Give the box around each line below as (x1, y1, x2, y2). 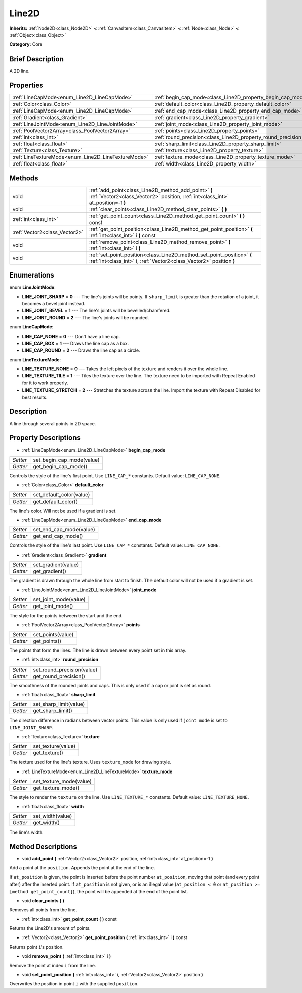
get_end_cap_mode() (33, 533, 83, 540)
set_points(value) (33, 631, 74, 638)
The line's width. (9, 829, 44, 835)
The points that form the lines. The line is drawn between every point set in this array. (9, 647, 187, 653)
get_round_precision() (33, 673, 85, 680)
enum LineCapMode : (9, 324, 54, 330)
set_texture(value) (33, 743, 76, 750)
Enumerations (9, 271, 55, 280)
